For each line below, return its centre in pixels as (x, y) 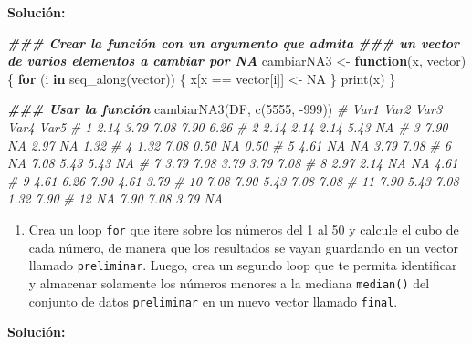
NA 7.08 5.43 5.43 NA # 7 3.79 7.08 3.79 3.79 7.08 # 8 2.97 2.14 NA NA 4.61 (233, 163)
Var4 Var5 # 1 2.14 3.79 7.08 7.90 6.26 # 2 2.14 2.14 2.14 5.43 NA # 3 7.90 (228, 126)
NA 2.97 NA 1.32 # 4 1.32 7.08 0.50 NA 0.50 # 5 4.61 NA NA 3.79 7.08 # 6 (229, 145)
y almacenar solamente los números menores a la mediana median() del (229, 282)
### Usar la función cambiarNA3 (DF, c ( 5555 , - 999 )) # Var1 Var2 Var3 (225, 109)
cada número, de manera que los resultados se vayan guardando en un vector (244, 247)
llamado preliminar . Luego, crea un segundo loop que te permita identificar (243, 265)
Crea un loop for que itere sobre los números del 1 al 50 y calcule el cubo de (244, 229)
